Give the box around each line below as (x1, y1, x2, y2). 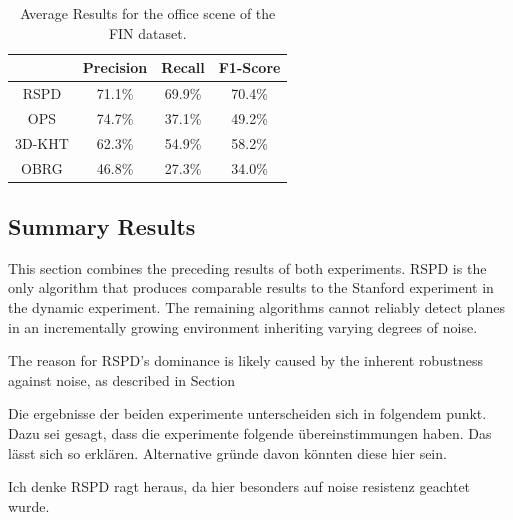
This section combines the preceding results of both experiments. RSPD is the (8, 257, 487, 278)
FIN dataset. (108, 22, 187, 43)
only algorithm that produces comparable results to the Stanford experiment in (8, 277, 494, 298)
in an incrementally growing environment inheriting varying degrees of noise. (8, 316, 478, 337)
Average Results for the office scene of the (20, 3, 276, 23)
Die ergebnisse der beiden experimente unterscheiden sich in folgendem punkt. (8, 403, 487, 424)
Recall (161, 57, 205, 78)
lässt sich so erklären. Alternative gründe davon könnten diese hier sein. (8, 442, 447, 463)
